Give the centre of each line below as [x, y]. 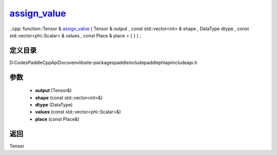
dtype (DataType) [54, 105]
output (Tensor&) [53, 91]
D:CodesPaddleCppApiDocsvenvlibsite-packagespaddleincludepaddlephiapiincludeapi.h [103, 62]
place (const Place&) [57, 119]
